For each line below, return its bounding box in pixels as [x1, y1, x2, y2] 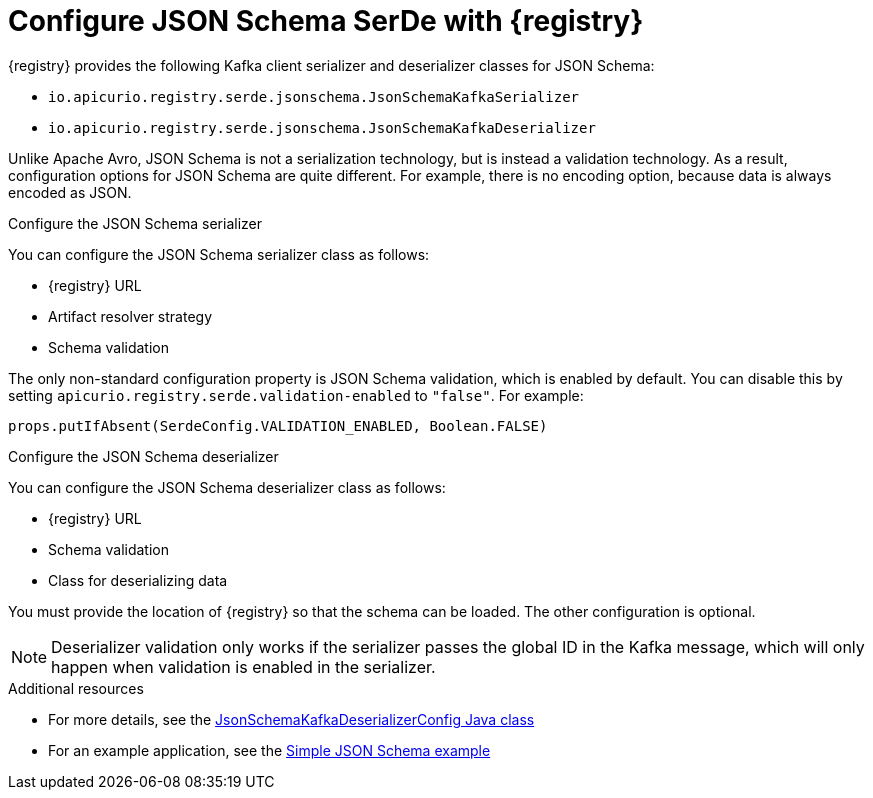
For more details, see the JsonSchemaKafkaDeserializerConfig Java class [48, 710, 535, 728]
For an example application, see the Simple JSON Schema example [48, 741, 491, 759]
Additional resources [8, 679, 144, 697]
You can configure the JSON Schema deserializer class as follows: [8, 478, 446, 496]
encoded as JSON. [8, 183, 132, 201]
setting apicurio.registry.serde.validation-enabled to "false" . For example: [8, 386, 584, 404]
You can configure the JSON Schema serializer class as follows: [8, 245, 430, 263]
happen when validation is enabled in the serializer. [51, 656, 436, 677]
